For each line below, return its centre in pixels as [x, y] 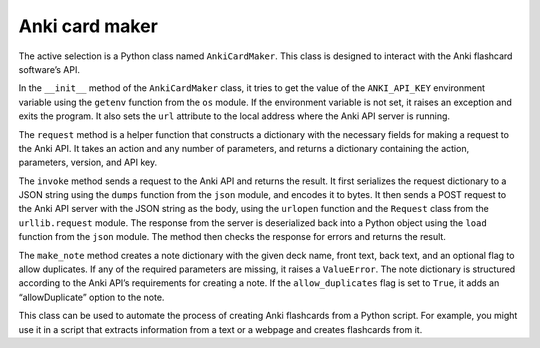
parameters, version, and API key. [88, 162]
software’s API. [49, 69]
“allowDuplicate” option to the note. [91, 297]
